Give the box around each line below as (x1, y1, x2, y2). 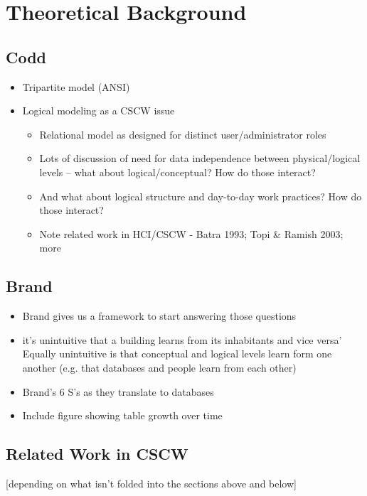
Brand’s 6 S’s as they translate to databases (22, 384, 214, 399)
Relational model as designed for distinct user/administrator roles (39, 126, 326, 141)
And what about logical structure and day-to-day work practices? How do (39, 188, 362, 203)
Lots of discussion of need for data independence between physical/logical (39, 151, 361, 166)
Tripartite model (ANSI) (22, 79, 130, 94)
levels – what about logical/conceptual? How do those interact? (39, 164, 316, 179)
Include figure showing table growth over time (22, 408, 223, 423)
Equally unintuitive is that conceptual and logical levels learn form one (22, 346, 332, 361)
